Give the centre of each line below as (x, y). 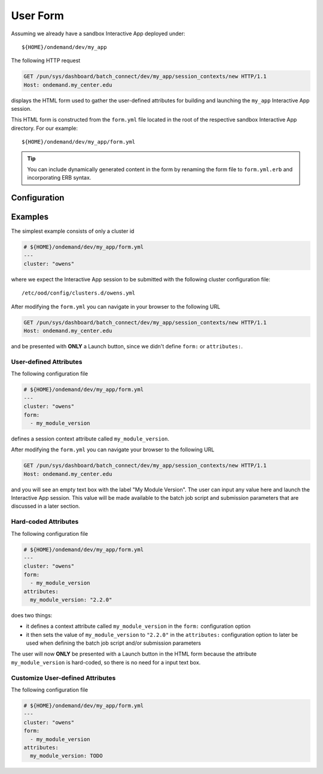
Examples (30, 217)
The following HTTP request (46, 60)
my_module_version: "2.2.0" (71, 600)
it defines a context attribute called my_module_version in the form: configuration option (138, 626)
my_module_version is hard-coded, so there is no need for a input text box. (106, 662)
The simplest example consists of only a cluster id (73, 231)
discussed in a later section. (45, 506)
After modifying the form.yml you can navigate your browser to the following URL (113, 450)
